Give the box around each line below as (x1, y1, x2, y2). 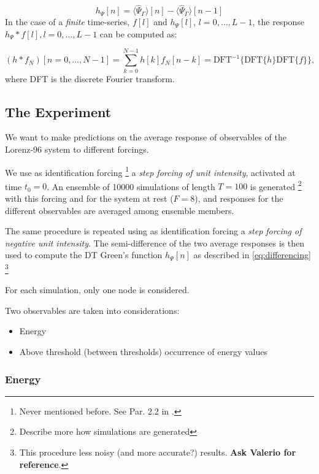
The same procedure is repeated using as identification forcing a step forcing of (5, 224, 302, 237)
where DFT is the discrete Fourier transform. (5, 72, 175, 85)
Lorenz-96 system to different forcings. (5, 142, 149, 155)
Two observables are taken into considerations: (5, 304, 180, 316)
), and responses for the (194, 192, 283, 205)
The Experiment (5, 102, 112, 121)
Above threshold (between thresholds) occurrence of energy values (19, 345, 267, 358)
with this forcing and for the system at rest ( (5, 192, 174, 205)
